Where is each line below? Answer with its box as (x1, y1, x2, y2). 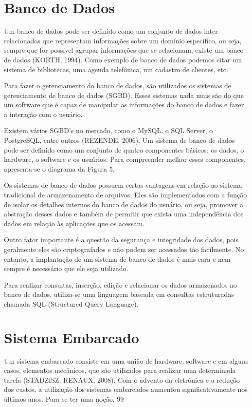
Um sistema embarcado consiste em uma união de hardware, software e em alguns (4, 355, 249, 366)
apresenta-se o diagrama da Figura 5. (4, 163, 115, 174)
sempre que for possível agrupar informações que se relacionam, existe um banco (4, 45, 244, 55)
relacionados (4, 35, 40, 45)
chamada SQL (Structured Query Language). (4, 298, 139, 309)
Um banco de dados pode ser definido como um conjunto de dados (4, 26, 202, 36)
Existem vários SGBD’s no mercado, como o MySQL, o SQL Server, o (4, 125, 213, 136)
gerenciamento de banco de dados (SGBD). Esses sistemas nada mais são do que (4, 90, 244, 100)
